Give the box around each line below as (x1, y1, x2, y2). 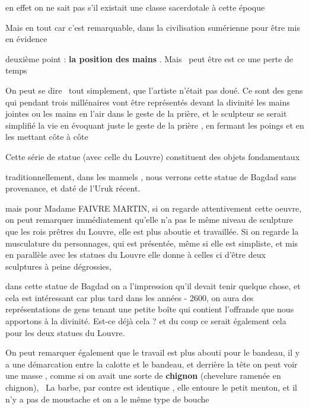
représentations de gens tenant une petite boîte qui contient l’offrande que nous (5, 303, 294, 315)
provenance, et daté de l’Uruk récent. (5, 182, 141, 194)
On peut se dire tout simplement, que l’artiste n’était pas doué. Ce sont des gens (5, 84, 303, 96)
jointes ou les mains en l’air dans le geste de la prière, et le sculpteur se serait (5, 107, 287, 120)
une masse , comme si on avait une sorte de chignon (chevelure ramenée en (5, 369, 281, 382)
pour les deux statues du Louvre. (5, 326, 125, 338)
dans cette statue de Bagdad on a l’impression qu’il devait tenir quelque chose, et (5, 280, 301, 292)
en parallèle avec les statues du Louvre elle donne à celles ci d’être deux (5, 248, 266, 261)
